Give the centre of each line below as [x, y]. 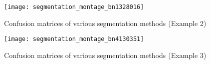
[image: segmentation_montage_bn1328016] [74, 7]
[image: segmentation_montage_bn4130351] [74, 39]
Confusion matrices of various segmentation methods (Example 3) [105, 55]
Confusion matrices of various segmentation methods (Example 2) [105, 23]
